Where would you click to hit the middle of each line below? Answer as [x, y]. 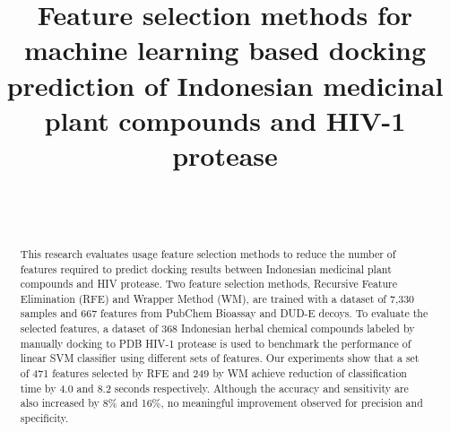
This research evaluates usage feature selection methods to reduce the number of [208, 253]
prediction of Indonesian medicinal [225, 85]
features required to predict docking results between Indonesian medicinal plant [206, 268]
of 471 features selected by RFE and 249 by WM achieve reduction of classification [213, 373]
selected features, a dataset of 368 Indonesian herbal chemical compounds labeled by [217, 328]
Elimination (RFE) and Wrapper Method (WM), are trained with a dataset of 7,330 [217, 298]
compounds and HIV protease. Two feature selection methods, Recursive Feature [209, 284]
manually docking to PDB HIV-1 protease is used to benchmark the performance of [216, 343]
